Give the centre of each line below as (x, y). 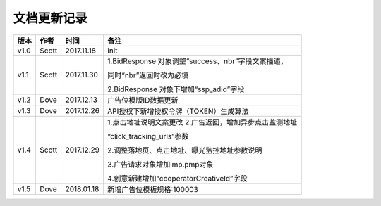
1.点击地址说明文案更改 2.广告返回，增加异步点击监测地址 (202, 122)
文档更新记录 (50, 18)
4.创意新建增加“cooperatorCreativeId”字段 (177, 178)
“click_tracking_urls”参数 (148, 136)
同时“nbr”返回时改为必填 (148, 75)
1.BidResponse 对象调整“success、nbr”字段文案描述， (198, 61)
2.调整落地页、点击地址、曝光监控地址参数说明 (185, 150)
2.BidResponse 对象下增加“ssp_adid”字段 (176, 89)
